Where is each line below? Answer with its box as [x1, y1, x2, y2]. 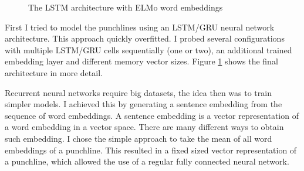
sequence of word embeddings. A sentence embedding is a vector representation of [5, 109, 299, 121]
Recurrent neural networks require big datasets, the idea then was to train [5, 86, 272, 98]
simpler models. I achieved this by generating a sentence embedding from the [5, 98, 282, 110]
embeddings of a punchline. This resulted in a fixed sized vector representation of [5, 143, 297, 156]
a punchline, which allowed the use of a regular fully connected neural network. [5, 155, 289, 167]
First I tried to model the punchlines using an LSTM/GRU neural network [5, 20, 275, 33]
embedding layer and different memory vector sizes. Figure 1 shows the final [5, 55, 278, 67]
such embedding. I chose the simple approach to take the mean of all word [5, 132, 272, 144]
